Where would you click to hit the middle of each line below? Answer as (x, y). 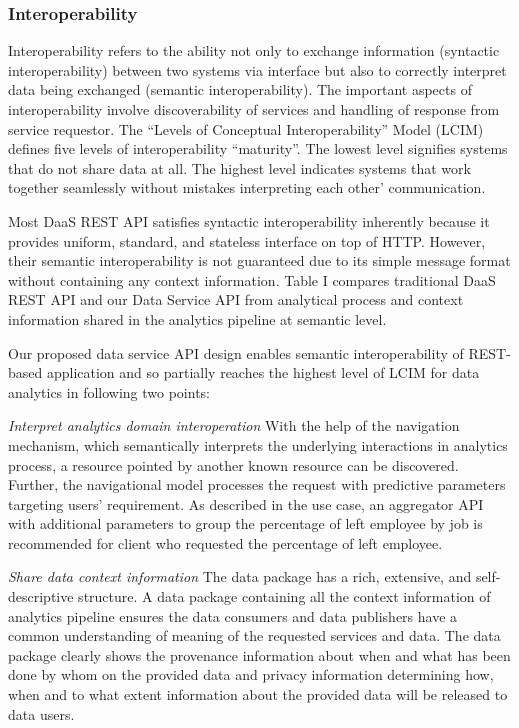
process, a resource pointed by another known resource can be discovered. (233, 464)
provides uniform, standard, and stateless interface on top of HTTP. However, (247, 240)
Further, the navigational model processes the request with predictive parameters (257, 484)
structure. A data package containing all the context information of (284, 596)
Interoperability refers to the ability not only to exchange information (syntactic (254, 50)
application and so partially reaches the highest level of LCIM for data (263, 372)
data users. (41, 713)
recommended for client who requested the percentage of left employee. (225, 542)
